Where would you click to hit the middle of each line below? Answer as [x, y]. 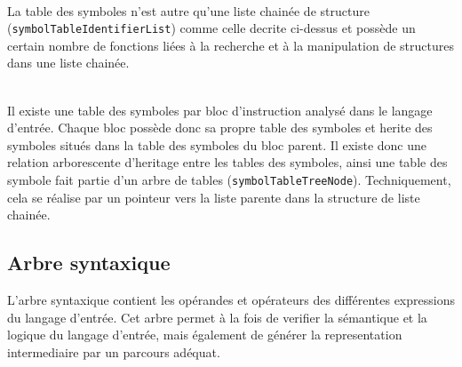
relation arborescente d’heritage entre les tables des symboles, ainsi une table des [227, 162]
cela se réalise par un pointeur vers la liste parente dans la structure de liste [214, 197]
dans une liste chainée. [68, 63]
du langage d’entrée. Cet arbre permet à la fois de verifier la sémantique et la [217, 317]
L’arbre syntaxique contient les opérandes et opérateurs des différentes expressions [231, 300]
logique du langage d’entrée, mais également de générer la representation [205, 335]
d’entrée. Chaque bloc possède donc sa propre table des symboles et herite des [220, 128]
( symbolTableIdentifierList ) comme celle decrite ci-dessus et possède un [211, 28]
